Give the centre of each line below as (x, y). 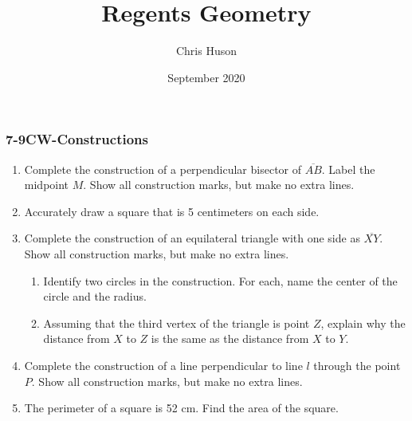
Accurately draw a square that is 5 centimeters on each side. (172, 211)
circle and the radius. (95, 296)
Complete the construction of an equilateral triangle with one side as (192, 238)
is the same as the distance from (230, 338)
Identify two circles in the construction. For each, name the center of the (220, 280)
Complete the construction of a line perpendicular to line (163, 365)
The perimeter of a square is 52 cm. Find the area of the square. (181, 408)
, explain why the (363, 323)
